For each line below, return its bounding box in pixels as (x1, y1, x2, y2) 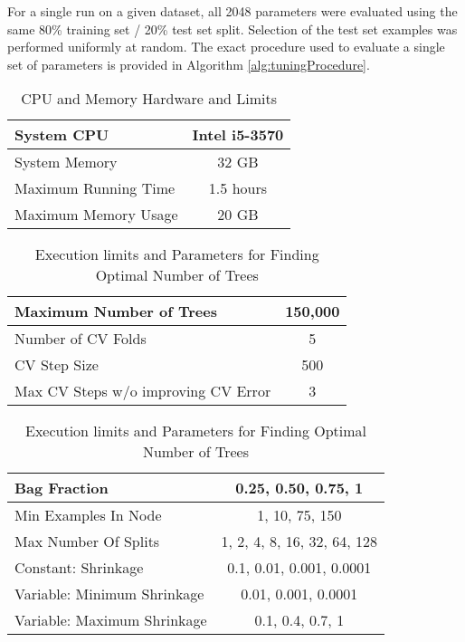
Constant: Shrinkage (14, 557, 144, 579)
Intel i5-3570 (192, 124, 284, 146)
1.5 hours (208, 177, 268, 199)
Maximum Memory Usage (14, 204, 178, 225)
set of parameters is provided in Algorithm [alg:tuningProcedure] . (7, 54, 370, 73)
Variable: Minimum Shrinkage (14, 583, 204, 605)
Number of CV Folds (14, 328, 147, 350)
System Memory (14, 151, 118, 173)
